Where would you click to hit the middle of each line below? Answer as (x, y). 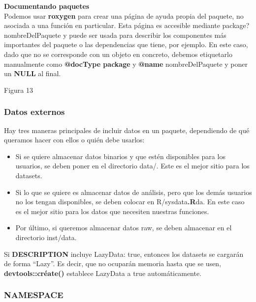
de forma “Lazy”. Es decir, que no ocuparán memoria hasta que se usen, (113, 263)
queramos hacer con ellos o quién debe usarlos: (74, 140)
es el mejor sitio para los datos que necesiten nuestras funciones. (112, 211)
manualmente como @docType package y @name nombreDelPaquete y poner (126, 64)
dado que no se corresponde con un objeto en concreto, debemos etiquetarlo (118, 54)
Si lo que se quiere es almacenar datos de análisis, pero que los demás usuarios (134, 192)
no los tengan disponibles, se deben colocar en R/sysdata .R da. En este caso (130, 202)
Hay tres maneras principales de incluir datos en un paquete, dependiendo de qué (127, 130)
